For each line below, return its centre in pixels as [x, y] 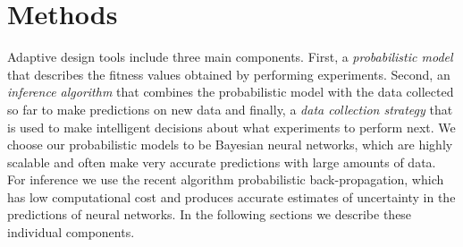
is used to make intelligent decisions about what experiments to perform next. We [231, 127]
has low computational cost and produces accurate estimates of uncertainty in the [231, 196]
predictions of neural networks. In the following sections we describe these [210, 214]
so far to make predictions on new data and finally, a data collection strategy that [230, 109]
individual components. [71, 232]
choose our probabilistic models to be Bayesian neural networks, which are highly [230, 145]
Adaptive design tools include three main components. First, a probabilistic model [230, 57]
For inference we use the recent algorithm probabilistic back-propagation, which [226, 179]
